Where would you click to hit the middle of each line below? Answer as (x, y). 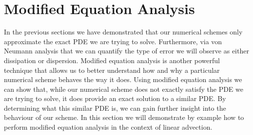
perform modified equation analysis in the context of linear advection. (108, 127)
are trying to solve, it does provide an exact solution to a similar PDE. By (115, 98)
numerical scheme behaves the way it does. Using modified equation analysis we (123, 79)
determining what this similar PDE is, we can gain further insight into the (115, 108)
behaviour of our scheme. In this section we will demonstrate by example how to (124, 117)
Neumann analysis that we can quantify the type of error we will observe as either (126, 51)
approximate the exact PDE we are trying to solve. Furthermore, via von (113, 41)
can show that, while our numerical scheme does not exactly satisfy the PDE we (124, 89)
